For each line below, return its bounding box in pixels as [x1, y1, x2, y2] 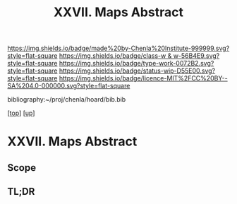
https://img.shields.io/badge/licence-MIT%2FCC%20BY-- [59, 74, 228, 83]
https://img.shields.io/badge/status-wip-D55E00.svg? [59, 66, 216, 75]
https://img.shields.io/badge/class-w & [59, 52, 172, 60]
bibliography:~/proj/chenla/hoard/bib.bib [7, 95, 126, 104]
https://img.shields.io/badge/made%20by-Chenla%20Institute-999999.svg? [7, 44, 230, 53]
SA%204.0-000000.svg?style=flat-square [7, 82, 130, 90]
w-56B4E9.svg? [173, 52, 220, 60]
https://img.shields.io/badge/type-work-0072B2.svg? [59, 59, 214, 68]
